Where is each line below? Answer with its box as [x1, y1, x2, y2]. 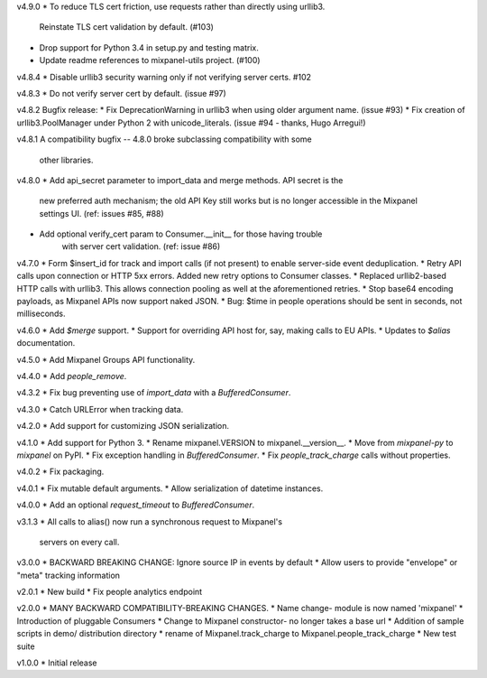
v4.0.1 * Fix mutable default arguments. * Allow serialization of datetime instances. [16, 483, 324, 494]
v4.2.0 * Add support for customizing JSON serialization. [16, 421, 230, 432]
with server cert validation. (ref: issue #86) [61, 241, 221, 252]
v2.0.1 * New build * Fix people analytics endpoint [16, 587, 203, 598]
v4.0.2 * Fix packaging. [16, 466, 105, 478]
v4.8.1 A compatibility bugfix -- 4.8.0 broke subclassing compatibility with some [16, 134, 313, 144]
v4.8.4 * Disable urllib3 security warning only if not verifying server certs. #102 [16, 71, 311, 82]
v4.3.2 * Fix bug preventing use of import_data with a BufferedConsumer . [16, 387, 291, 398]
